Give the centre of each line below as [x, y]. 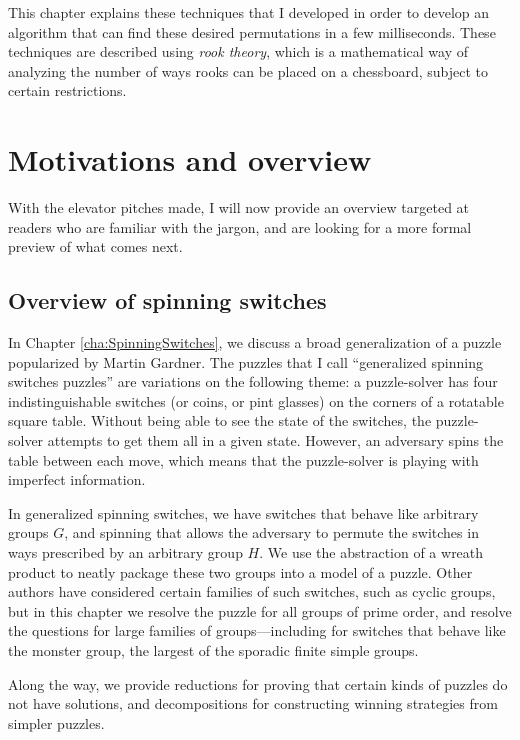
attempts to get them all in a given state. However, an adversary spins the [275, 440]
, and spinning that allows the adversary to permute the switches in [271, 532]
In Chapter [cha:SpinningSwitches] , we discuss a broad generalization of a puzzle [255, 342]
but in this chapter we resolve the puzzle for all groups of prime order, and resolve [260, 610]
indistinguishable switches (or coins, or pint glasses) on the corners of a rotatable [256, 400]
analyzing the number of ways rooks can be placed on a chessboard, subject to [248, 70]
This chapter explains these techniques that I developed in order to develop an [249, 12]
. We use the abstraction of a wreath [371, 552]
